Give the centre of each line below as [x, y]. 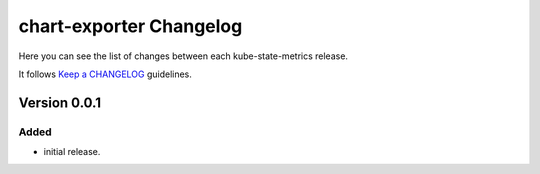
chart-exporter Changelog [130, 26]
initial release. [72, 152]
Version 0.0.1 [60, 102]
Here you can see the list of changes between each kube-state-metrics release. [183, 56]
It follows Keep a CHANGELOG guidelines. [105, 74]
